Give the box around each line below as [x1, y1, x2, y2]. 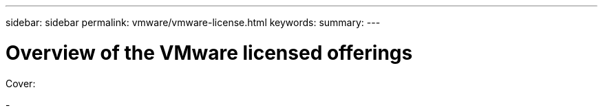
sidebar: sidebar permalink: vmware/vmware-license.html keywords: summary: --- [6, 16, 381, 28]
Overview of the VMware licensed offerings [6, 41, 413, 65]
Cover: [6, 77, 36, 89]
